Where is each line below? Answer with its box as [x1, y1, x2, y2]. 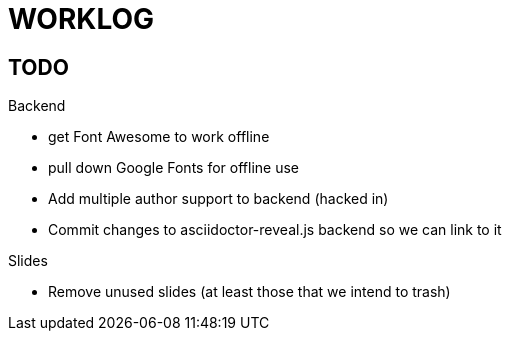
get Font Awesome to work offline [48, 128, 270, 146]
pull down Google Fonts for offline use [48, 159, 299, 177]
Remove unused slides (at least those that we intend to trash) [48, 283, 451, 301]
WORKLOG [8, 2, 155, 36]
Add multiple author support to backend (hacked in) [48, 190, 389, 208]
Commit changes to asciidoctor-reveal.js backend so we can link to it [48, 221, 502, 239]
